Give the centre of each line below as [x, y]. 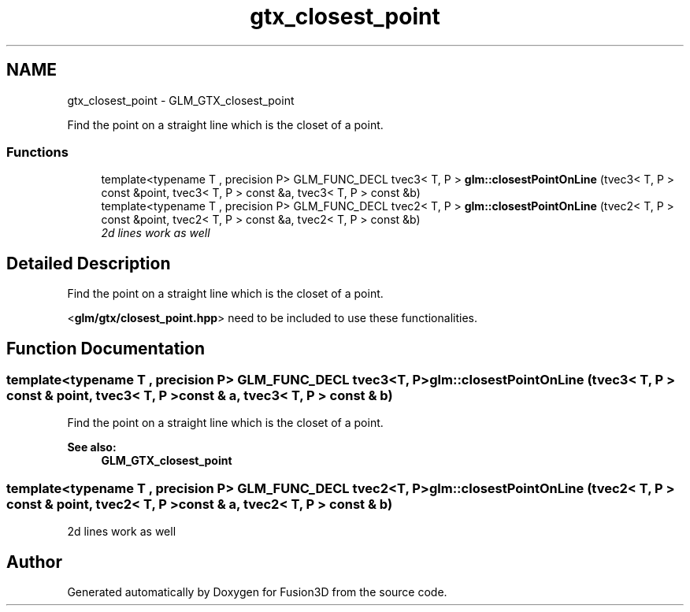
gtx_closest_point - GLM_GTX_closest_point [181, 100]
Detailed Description [89, 263]
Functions [37, 152]
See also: [92, 447]
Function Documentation [106, 348]
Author [34, 562]
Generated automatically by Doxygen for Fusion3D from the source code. [257, 592]
